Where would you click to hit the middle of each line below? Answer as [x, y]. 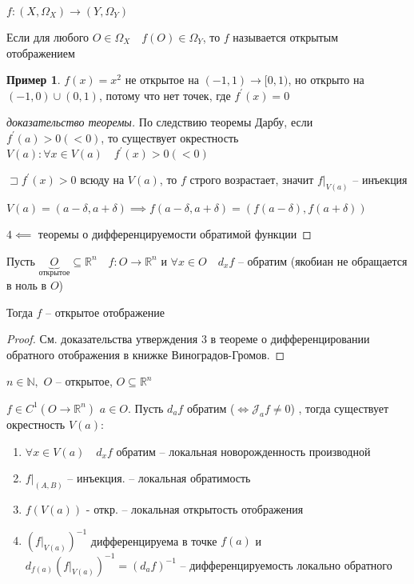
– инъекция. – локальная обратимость [159, 478]
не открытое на [162, 80]
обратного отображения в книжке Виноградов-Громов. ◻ [146, 354]
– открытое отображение [105, 312]
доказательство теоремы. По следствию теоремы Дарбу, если [160, 122]
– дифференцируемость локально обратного [286, 564]
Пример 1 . [34, 80]
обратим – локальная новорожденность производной [243, 451]
